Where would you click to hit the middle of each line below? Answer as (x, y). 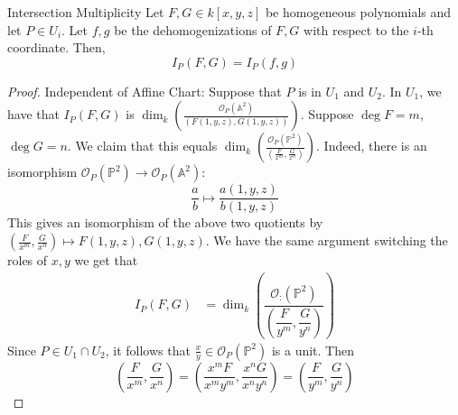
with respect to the (356, 29)
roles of (28, 260)
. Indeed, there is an (372, 146)
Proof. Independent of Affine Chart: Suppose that (145, 91)
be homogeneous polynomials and (358, 12)
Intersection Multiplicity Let (86, 12)
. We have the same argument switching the (327, 240)
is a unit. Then (313, 350)
